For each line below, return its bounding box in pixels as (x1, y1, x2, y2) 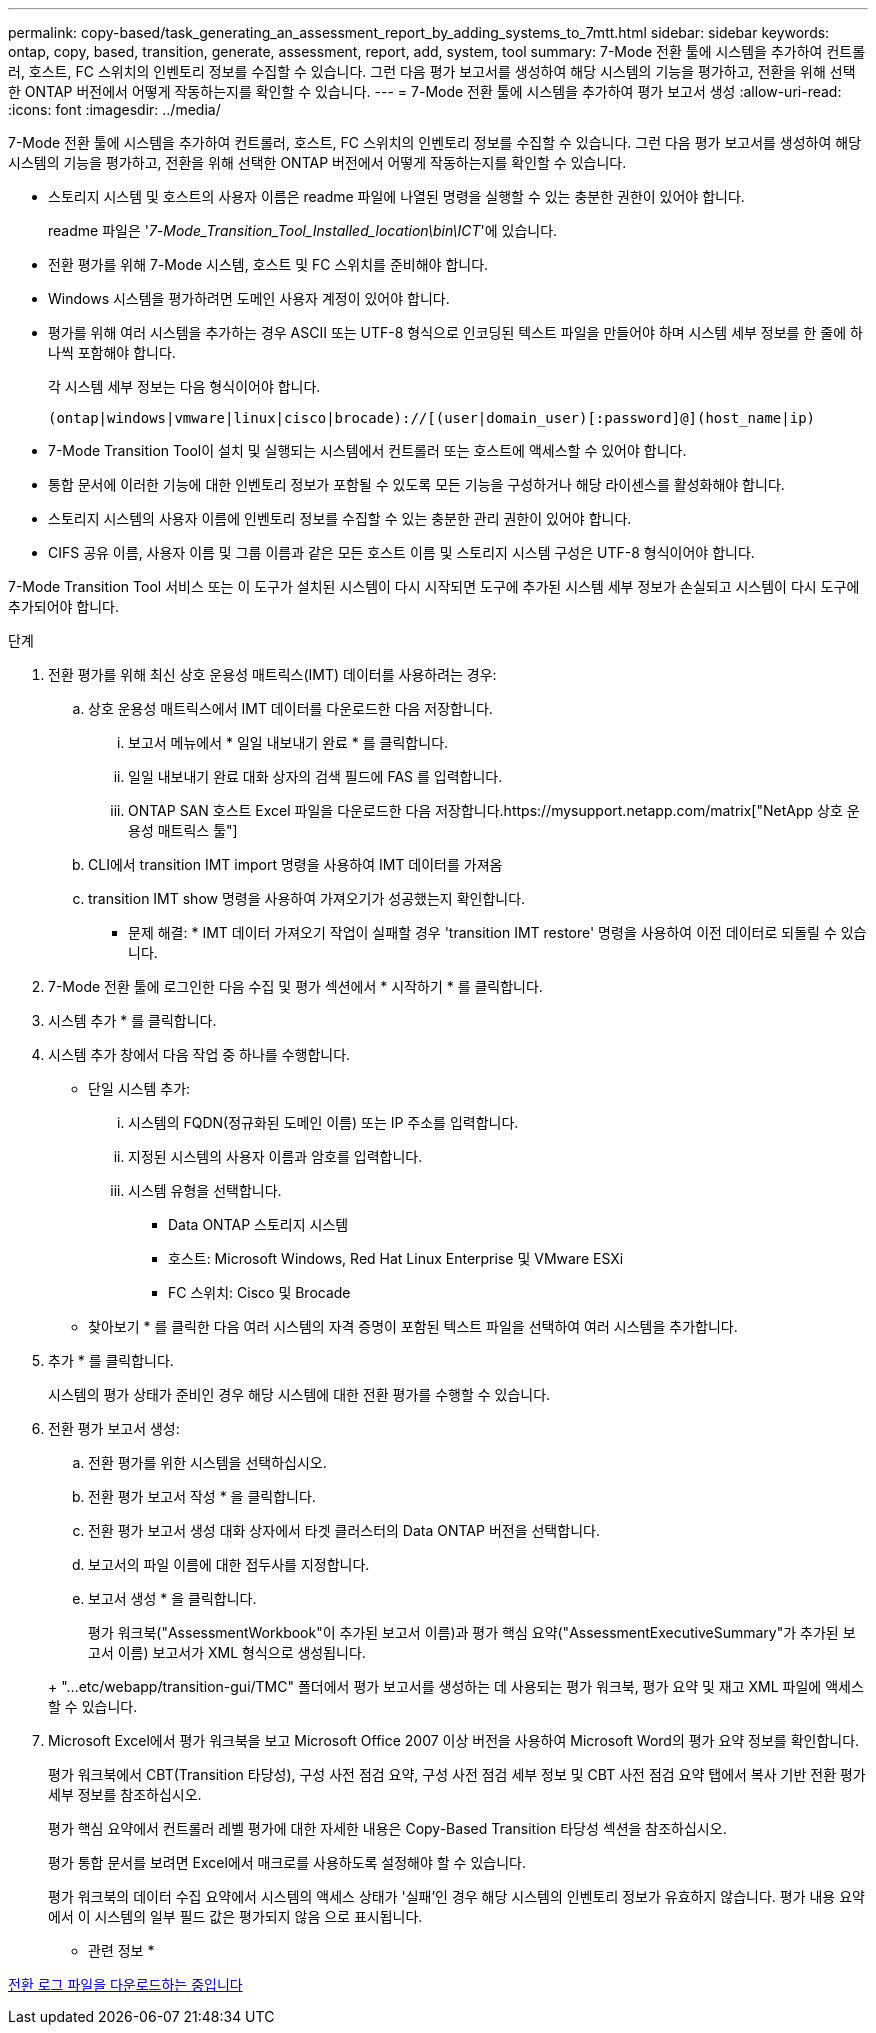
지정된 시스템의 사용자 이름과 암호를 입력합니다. (128, 1148, 423, 1165)
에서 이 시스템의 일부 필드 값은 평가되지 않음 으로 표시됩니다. (48, 1908, 423, 1925)
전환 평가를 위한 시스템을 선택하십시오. (88, 1454, 327, 1471)
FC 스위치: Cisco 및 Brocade (168, 1284, 351, 1301)
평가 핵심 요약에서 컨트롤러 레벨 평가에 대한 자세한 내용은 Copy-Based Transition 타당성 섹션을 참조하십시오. (48, 1820, 727, 1837)
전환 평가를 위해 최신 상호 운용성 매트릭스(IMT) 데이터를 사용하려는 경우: (48, 666, 497, 683)
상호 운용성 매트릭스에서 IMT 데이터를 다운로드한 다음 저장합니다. (88, 700, 493, 717)
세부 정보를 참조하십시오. (48, 1786, 202, 1803)
